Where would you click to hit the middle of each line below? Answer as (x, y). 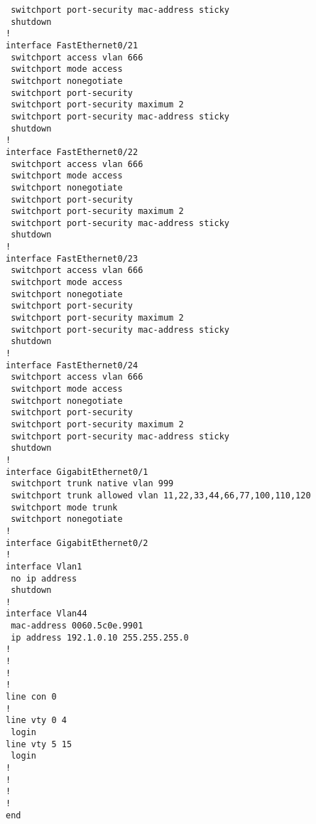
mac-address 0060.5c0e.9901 (77, 626)
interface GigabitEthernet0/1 (77, 472)
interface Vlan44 (47, 614)
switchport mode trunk (64, 507)
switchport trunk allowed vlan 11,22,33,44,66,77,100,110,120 (161, 495)
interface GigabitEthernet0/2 (77, 543)
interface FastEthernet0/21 (72, 45)
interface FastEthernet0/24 (72, 365)
